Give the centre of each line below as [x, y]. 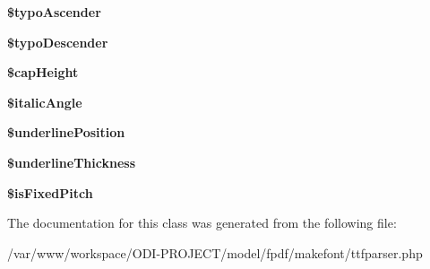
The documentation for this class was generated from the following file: [202, 223]
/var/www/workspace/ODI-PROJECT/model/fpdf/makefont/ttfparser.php [215, 252]
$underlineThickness [72, 162]
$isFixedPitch [50, 192]
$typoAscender [54, 12]
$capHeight [43, 72]
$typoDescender [58, 42]
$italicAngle [45, 102]
